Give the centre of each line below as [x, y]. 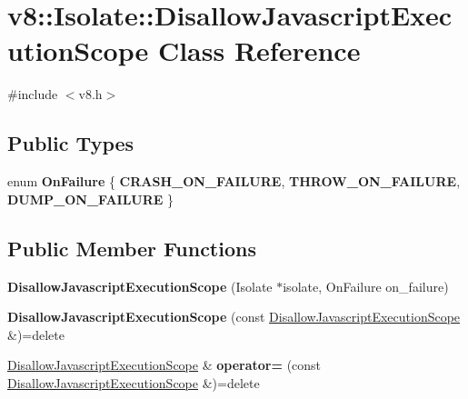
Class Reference [259, 50]
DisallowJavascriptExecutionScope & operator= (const [164, 365]
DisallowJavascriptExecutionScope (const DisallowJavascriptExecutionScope [234, 317]
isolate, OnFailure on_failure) [366, 286]
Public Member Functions [132, 248]
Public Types [71, 143]
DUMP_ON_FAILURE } [91, 199]
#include [33, 94]
